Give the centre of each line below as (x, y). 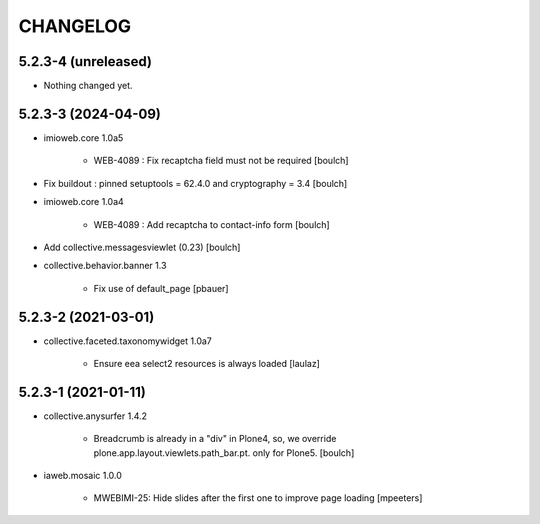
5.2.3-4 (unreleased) (85, 61)
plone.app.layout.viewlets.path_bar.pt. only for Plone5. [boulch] (224, 452)
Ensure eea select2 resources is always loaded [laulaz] (206, 363)
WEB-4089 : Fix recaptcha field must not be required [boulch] (221, 161)
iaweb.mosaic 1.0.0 (82, 476)
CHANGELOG (75, 26)
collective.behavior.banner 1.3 (105, 266)
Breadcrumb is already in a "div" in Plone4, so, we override (215, 439)
